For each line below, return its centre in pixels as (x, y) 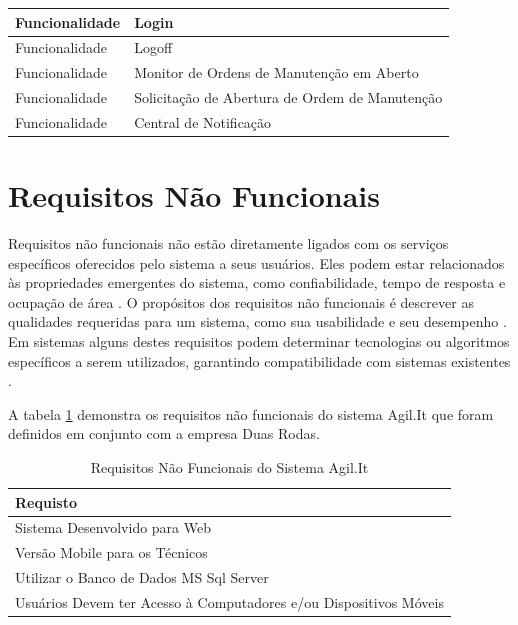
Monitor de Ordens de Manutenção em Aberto (276, 72)
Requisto (46, 501)
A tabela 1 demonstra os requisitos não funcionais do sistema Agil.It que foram (251, 413)
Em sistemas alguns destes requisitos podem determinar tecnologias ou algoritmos (259, 341)
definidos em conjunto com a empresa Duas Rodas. (164, 433)
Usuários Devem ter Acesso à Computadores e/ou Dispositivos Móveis (229, 602)
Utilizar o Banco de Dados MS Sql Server (142, 577)
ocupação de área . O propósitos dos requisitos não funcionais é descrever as (241, 301)
